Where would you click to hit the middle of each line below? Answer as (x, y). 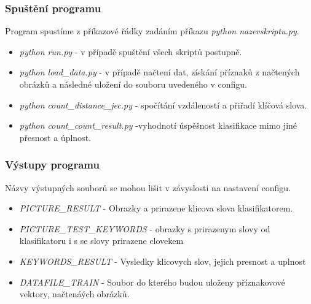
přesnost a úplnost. (55, 137)
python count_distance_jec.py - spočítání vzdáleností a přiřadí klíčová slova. (163, 104)
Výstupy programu (52, 165)
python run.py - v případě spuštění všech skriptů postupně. (131, 51)
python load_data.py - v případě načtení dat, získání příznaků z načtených (159, 72)
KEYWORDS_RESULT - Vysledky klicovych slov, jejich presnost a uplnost (163, 261)
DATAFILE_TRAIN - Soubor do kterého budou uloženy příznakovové (152, 282)
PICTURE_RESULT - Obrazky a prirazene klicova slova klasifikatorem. (156, 208)
